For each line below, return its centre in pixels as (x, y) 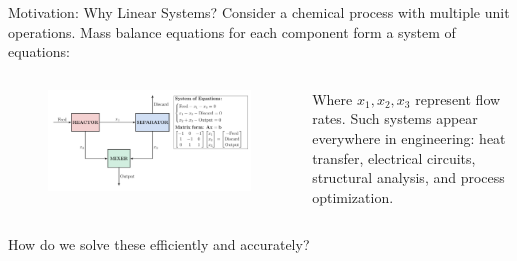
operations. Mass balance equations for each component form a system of (232, 31)
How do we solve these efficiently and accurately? (159, 244)
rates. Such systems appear (395, 118)
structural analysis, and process (408, 177)
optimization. (353, 196)
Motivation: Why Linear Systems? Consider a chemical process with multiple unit (259, 12)
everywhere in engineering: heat (409, 137)
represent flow (458, 98)
